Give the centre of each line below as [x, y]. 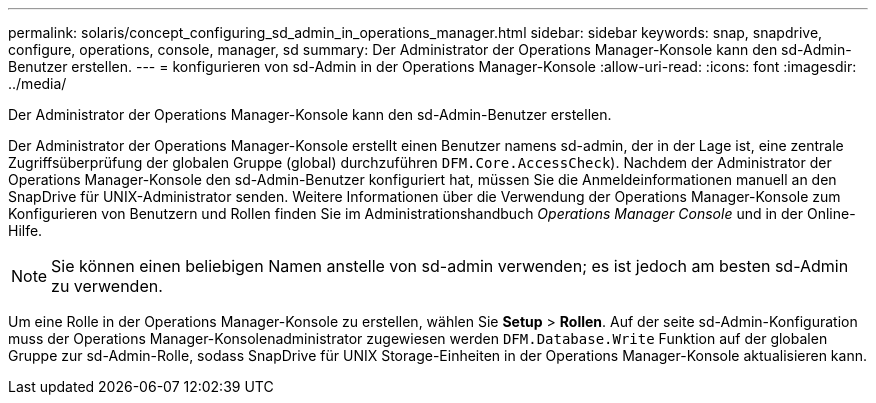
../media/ [37, 83]
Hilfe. [25, 230]
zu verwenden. [107, 286]
